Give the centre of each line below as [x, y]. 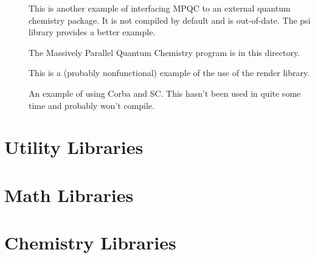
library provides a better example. [92, 32]
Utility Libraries [74, 147]
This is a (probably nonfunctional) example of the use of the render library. [169, 73]
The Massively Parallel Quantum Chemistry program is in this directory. [164, 52]
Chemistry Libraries [90, 242]
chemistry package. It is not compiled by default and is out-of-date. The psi [170, 20]
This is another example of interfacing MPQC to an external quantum [160, 8]
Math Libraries [69, 194]
